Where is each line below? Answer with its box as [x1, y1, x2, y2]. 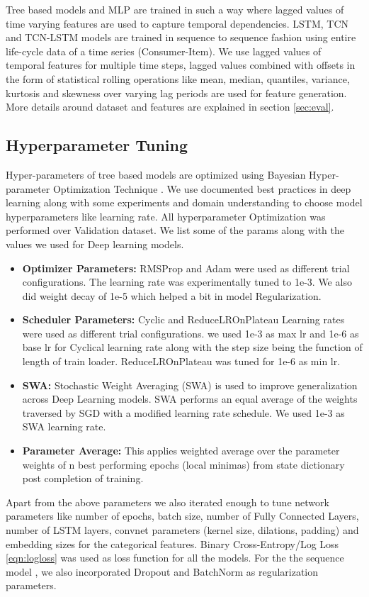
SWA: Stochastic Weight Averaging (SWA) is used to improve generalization [22, 377, 358, 392]
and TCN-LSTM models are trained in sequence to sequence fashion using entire [6, 30, 356, 45]
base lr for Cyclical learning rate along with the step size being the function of [22, 340, 363, 355]
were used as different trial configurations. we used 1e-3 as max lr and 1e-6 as [22, 325, 359, 340]
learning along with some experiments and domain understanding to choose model [6, 195, 363, 210]
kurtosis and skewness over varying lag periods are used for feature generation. [6, 85, 347, 100]
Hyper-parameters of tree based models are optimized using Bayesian [6, 167, 306, 182]
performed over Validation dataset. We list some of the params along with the [6, 223, 345, 238]
